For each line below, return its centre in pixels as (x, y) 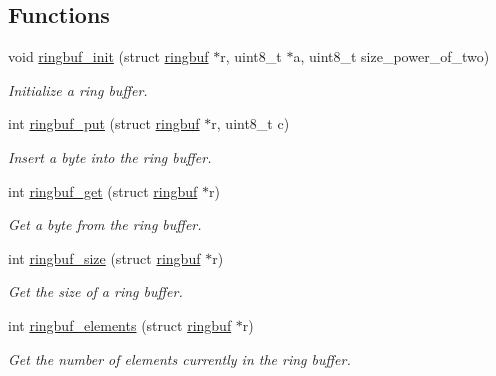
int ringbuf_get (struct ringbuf (103, 190)
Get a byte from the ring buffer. (105, 224)
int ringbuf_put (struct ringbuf (104, 123)
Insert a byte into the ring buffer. (110, 156)
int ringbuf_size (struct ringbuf (104, 257)
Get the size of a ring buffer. (95, 291)
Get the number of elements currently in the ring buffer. (179, 358)
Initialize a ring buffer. (78, 89)
